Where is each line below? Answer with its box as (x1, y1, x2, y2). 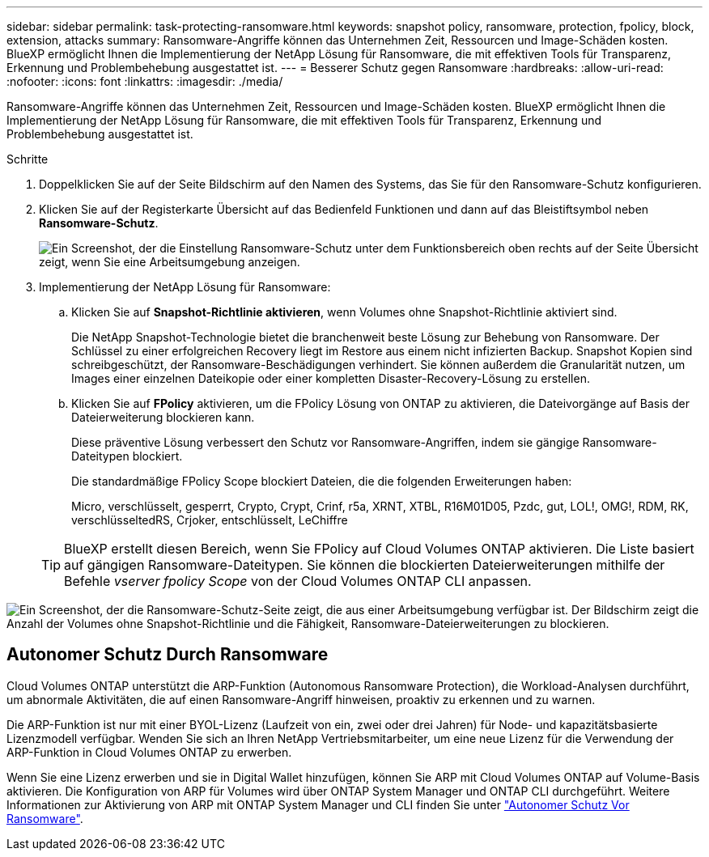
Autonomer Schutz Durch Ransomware (6, 644, 329, 665)
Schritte (6, 152, 49, 166)
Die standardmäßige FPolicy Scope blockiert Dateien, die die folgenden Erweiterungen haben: (71, 474, 572, 488)
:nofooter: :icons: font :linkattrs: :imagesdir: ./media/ (6, 74, 283, 88)
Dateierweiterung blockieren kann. (71, 410, 255, 424)
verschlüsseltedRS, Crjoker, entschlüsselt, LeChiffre (71, 513, 348, 527)
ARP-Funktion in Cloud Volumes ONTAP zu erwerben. (6, 745, 292, 759)
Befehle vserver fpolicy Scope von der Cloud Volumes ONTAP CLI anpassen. (64, 573, 532, 589)
